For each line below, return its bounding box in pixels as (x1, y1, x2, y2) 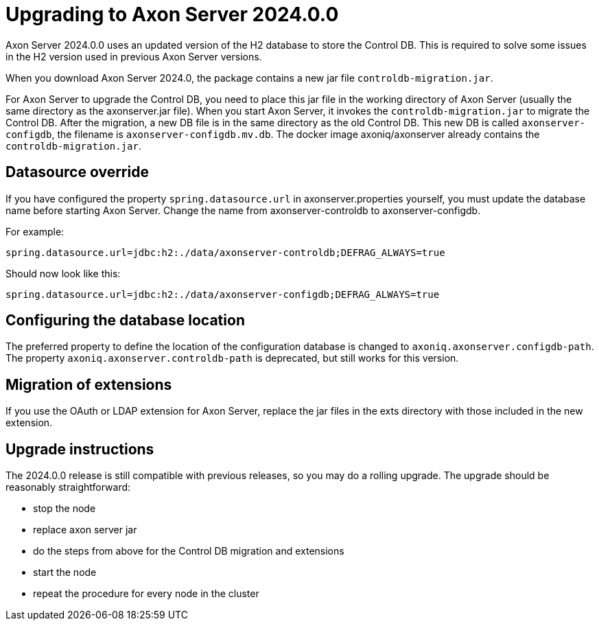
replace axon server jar (33, 524, 137, 536)
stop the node (33, 502, 96, 515)
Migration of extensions (5, 375, 172, 393)
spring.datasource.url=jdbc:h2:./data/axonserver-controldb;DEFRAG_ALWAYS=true (5, 246, 445, 258)
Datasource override (5, 163, 149, 181)
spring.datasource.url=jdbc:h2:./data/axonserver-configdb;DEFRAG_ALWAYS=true (5, 288, 440, 300)
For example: (5, 225, 64, 237)
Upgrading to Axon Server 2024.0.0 (5, 3, 339, 26)
